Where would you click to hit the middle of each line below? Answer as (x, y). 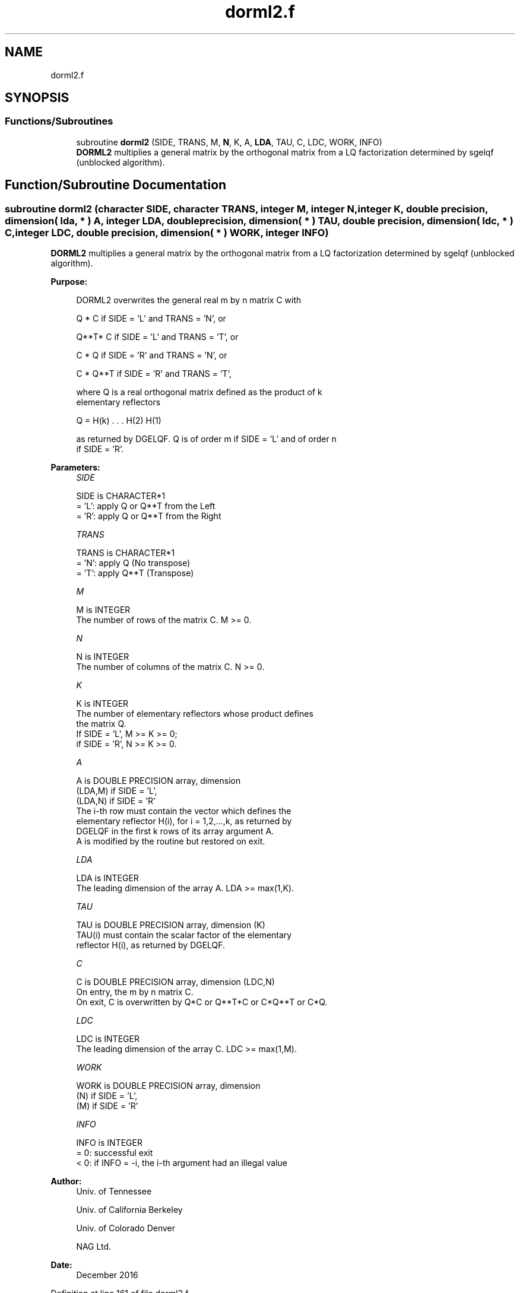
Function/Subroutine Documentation (116, 185)
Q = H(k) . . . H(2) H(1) (119, 421)
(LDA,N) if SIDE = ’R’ (116, 801)
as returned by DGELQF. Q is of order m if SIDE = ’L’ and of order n (206, 439)
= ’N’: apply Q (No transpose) (133, 563)
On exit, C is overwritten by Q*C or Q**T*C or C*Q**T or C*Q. (202, 1002)
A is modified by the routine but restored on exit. (171, 841)
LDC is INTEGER (108, 1039)
